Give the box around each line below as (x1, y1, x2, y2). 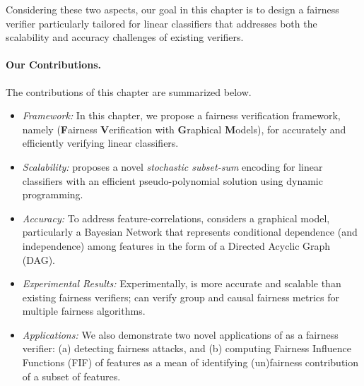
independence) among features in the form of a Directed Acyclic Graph (22, 238, 331, 253)
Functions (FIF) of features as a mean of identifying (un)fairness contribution (22, 355, 358, 370)
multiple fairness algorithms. (22, 303, 146, 318)
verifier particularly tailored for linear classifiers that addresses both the (6, 16, 317, 30)
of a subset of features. (22, 368, 121, 383)
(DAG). (22, 252, 55, 267)
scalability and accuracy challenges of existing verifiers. (6, 30, 244, 44)
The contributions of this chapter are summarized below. (6, 84, 252, 99)
